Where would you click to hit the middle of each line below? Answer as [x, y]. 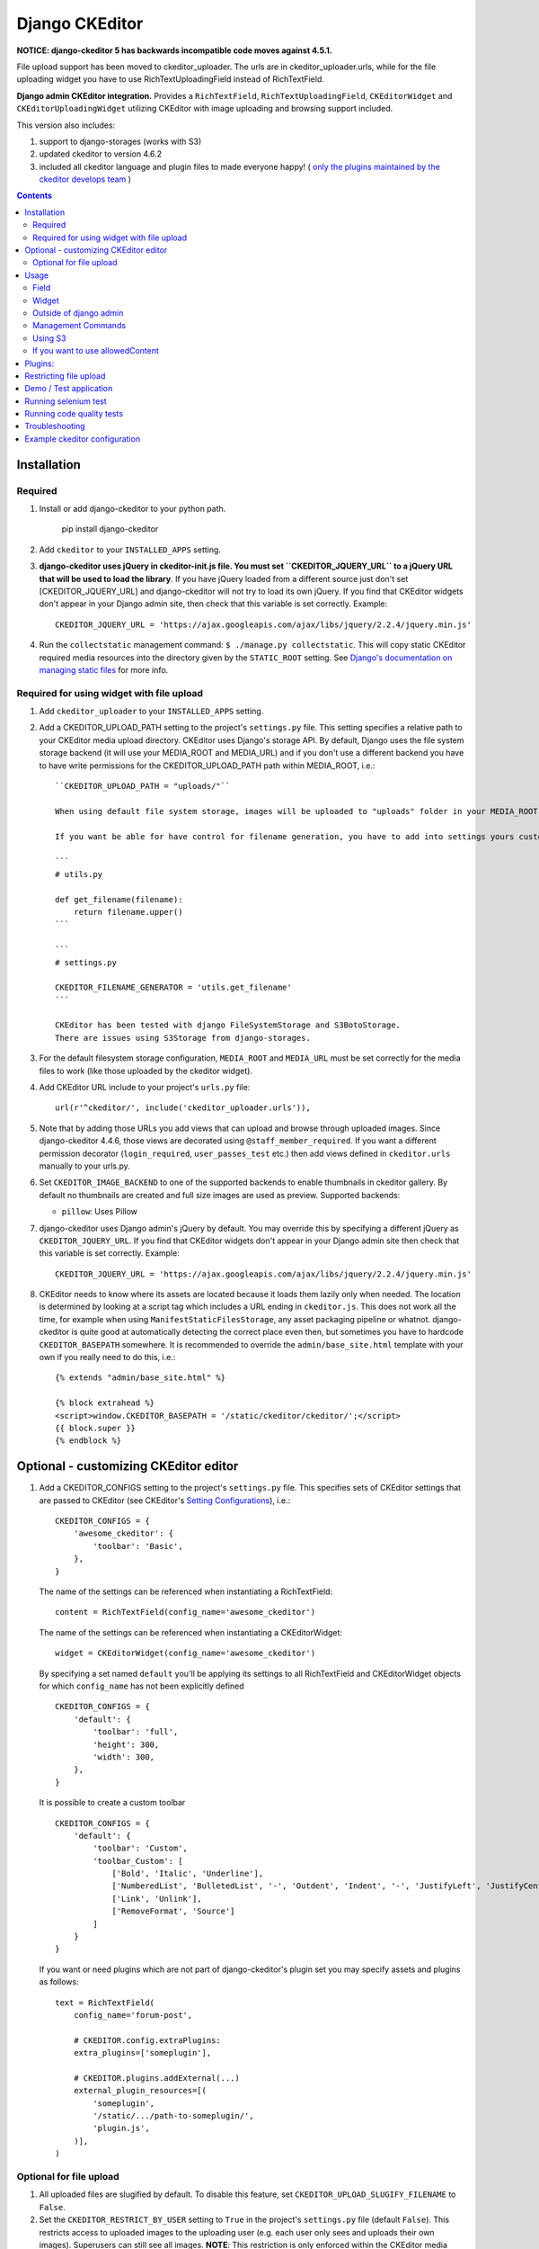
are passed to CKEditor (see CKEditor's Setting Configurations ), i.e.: [165, 1500]
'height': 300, [126, 1744]
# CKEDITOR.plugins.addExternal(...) [156, 2078]
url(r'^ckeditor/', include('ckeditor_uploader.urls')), [183, 1108]
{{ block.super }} [96, 1428]
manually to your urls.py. [84, 1166]
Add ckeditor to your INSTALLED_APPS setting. [130, 550]
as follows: [59, 1982]
